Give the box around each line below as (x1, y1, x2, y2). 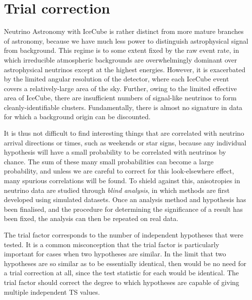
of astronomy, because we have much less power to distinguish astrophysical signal (4, 35, 249, 46)
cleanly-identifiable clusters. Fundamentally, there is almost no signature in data (4, 102, 243, 112)
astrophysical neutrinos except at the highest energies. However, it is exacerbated (4, 64, 246, 74)
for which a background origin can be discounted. (4, 111, 151, 122)
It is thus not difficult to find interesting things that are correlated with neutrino (4, 128, 244, 138)
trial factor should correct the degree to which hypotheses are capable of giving (4, 277, 239, 287)
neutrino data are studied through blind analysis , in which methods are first (4, 185, 230, 195)
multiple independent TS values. (4, 286, 100, 297)
